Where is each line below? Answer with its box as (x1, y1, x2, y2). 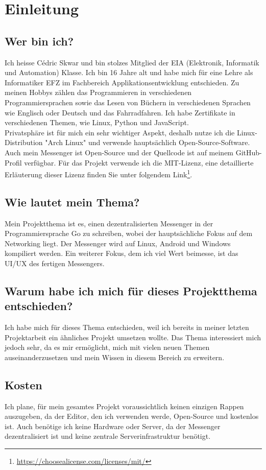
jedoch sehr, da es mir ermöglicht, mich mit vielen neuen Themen (5, 342, 210, 353)
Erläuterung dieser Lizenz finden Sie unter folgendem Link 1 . (5, 168, 192, 179)
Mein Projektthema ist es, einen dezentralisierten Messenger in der (5, 218, 213, 228)
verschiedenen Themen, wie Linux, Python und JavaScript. (5, 117, 189, 128)
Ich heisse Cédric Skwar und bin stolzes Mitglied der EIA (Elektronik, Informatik (5, 57, 259, 67)
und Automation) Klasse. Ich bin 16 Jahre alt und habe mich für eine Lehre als (5, 67, 253, 78)
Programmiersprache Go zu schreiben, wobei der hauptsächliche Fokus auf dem (5, 228, 253, 239)
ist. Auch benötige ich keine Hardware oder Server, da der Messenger (5, 420, 221, 431)
